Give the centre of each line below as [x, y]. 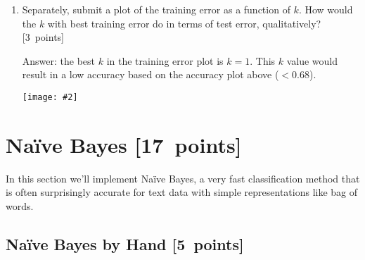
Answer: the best [59, 60]
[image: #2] [50, 97]
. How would [326, 9]
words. [20, 205]
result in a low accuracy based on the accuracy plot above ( [151, 74]
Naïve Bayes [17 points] [124, 144]
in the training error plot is [165, 60]
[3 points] [43, 37]
